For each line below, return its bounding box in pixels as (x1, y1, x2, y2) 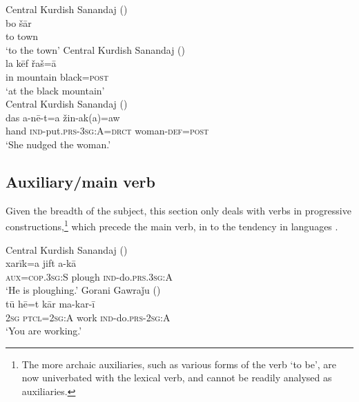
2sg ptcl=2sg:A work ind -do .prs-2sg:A (6, 310, 171, 324)
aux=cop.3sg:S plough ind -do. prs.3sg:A (6, 269, 173, 283)
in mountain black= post (6, 69, 109, 83)
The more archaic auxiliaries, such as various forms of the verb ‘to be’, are (21, 356, 337, 371)
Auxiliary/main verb (6, 170, 155, 192)
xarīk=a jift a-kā (6, 256, 77, 270)
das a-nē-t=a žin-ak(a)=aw (6, 110, 120, 124)
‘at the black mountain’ (6, 83, 105, 97)
